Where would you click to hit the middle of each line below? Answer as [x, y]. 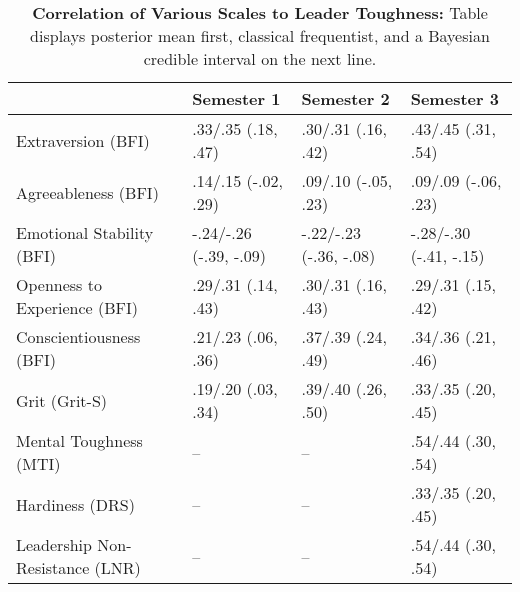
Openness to [59, 284]
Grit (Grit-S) [62, 400]
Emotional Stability [85, 232]
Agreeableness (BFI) [87, 192]
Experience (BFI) [77, 307]
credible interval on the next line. [260, 58]
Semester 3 [454, 98]
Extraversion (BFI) [83, 140]
